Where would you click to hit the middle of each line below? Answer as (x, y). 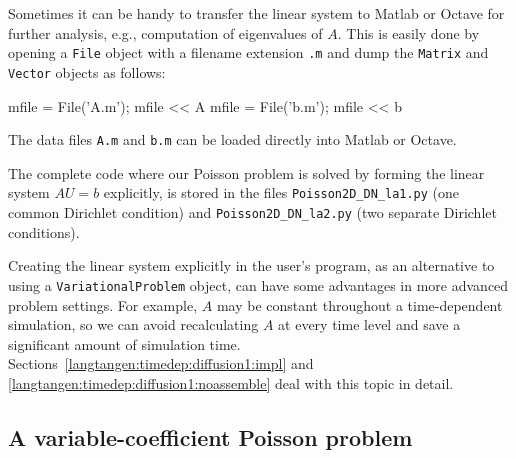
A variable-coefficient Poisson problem (210, 436)
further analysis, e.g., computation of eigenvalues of (165, 32)
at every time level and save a (369, 324)
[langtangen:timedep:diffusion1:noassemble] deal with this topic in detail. (231, 382)
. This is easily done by (408, 32)
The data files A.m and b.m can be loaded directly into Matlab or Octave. (232, 139)
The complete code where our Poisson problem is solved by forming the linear (246, 172)
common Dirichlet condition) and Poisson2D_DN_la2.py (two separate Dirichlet (252, 212)
